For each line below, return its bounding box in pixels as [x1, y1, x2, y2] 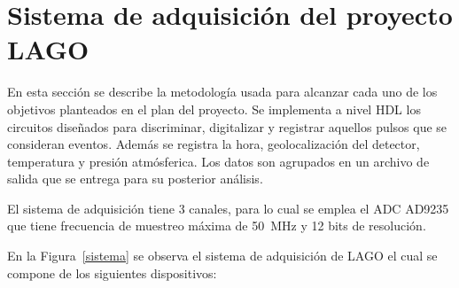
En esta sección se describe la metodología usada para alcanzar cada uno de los [7, 82, 438, 101]
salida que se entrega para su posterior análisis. [7, 169, 263, 188]
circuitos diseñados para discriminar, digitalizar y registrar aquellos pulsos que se [7, 117, 447, 136]
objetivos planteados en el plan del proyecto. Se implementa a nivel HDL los [7, 99, 421, 118]
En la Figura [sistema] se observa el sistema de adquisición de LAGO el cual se [7, 246, 438, 265]
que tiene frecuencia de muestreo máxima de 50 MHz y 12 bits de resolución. [7, 216, 426, 235]
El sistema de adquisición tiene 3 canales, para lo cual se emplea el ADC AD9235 [7, 198, 449, 217]
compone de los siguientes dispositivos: [7, 263, 217, 282]
